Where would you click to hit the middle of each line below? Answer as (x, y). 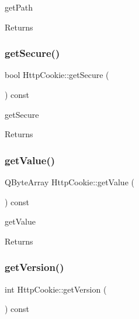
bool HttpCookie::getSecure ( (57, 75)
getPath (19, 7)
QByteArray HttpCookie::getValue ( (69, 182)
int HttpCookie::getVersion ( (56, 289)
